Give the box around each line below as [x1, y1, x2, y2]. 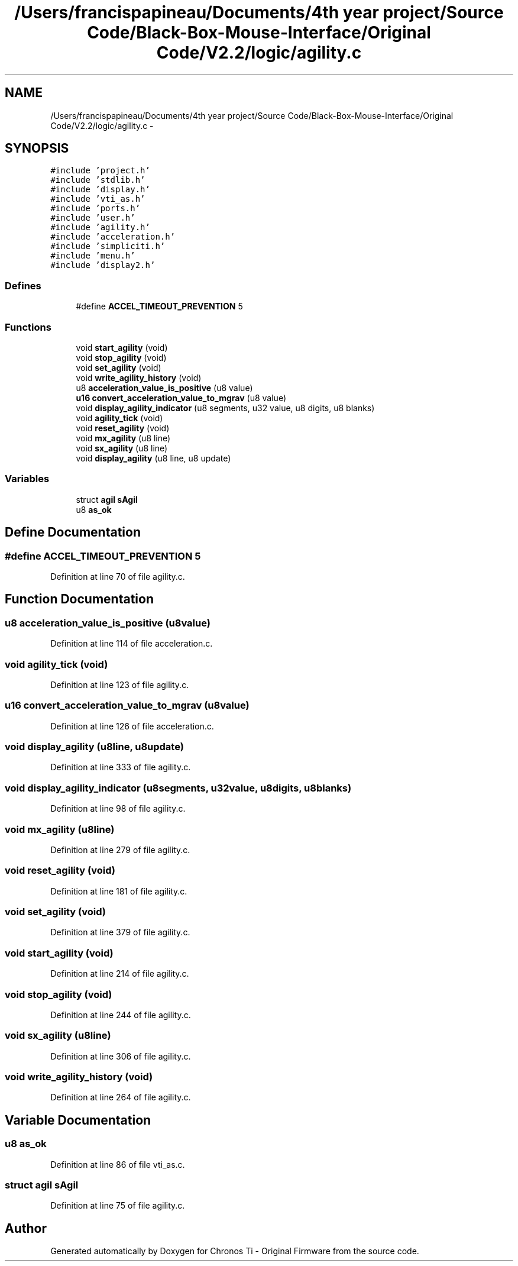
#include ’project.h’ [50, 166, 150, 176]
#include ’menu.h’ [50, 251, 135, 261]
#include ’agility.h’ [50, 222, 150, 232]
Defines [5, 279, 41, 292]
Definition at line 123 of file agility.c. [50, 679, 189, 690]
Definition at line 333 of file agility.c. [50, 762, 191, 773]
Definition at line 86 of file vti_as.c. [50, 1159, 185, 1170]
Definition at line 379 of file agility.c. [50, 927, 190, 938]
